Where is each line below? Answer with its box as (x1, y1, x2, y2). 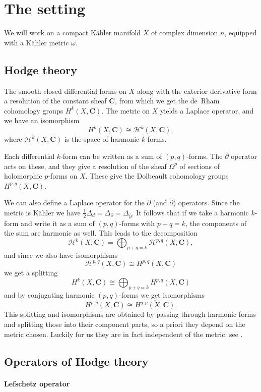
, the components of (185, 217, 247, 228)
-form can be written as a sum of (60, 150, 162, 161)
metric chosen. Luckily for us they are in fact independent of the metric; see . (4, 328, 243, 339)
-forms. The (186, 150, 223, 161)
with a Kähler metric (4, 37, 69, 47)
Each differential (4, 150, 55, 161)
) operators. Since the (173, 197, 240, 208)
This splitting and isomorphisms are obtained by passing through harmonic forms (4, 309, 256, 319)
